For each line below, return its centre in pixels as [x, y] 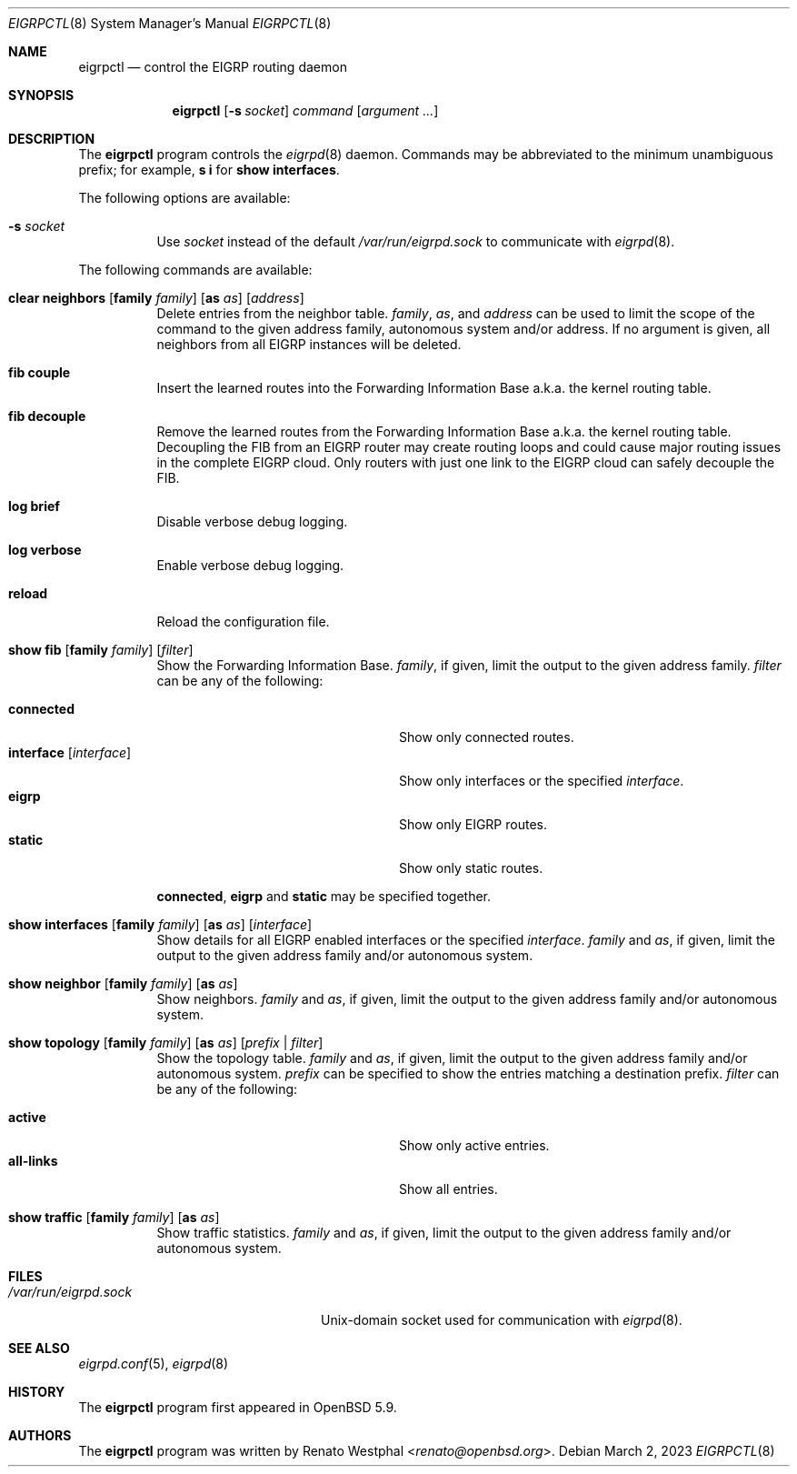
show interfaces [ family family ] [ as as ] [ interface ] [160, 924]
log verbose [45, 550]
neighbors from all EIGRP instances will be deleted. [309, 344]
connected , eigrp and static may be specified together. [324, 896]
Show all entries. [448, 1189]
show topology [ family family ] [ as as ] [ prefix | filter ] [166, 1043]
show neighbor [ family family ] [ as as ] [123, 983]
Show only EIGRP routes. [473, 824]
